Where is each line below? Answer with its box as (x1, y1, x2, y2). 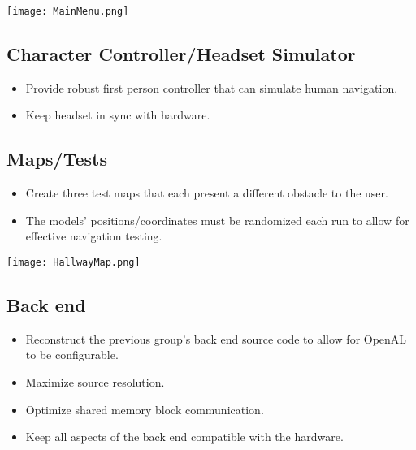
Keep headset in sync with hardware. (25, 106, 210, 123)
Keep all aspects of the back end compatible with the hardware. (25, 428, 344, 445)
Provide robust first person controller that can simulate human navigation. (25, 79, 398, 96)
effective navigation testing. (25, 227, 162, 244)
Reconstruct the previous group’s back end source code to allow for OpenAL (25, 330, 407, 347)
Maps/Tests (6, 146, 108, 171)
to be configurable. (25, 346, 119, 363)
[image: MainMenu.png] (6, 6, 129, 17)
